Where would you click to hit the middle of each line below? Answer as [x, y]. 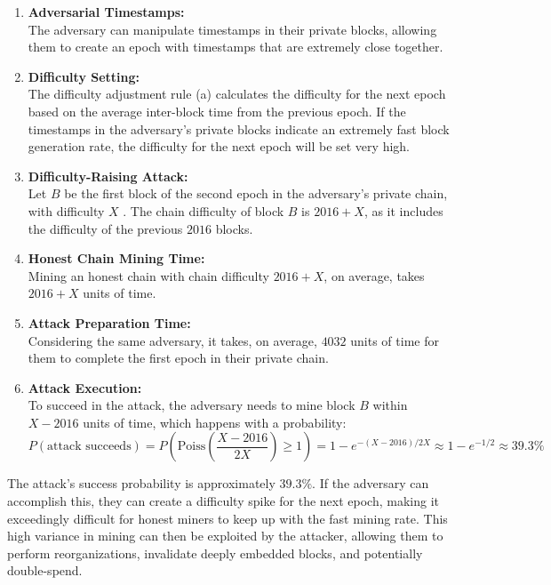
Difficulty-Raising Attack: [108, 176]
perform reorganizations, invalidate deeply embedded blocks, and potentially [215, 553]
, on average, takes [374, 275]
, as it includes [403, 210]
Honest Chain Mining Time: [116, 258]
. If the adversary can [371, 483]
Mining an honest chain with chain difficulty [148, 275]
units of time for [395, 340]
